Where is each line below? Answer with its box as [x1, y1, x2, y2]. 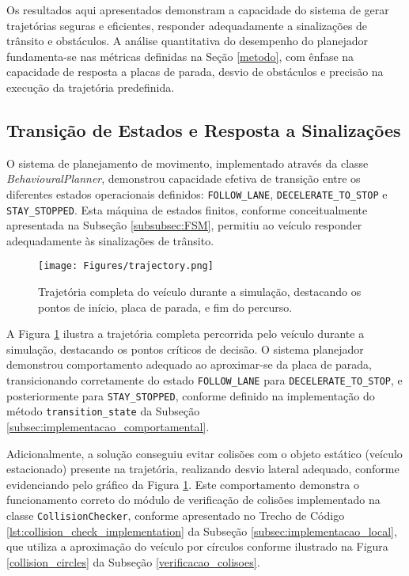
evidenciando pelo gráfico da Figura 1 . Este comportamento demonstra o [6, 476, 359, 492]
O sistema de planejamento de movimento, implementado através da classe [6, 154, 369, 171]
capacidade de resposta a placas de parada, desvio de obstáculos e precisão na [6, 63, 384, 80]
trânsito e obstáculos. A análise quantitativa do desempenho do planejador [6, 32, 369, 49]
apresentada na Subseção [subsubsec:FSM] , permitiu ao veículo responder [6, 217, 362, 233]
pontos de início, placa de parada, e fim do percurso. [38, 298, 293, 315]
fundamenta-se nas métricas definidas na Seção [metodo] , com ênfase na [6, 47, 354, 64]
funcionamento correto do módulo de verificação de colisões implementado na [6, 491, 381, 508]
